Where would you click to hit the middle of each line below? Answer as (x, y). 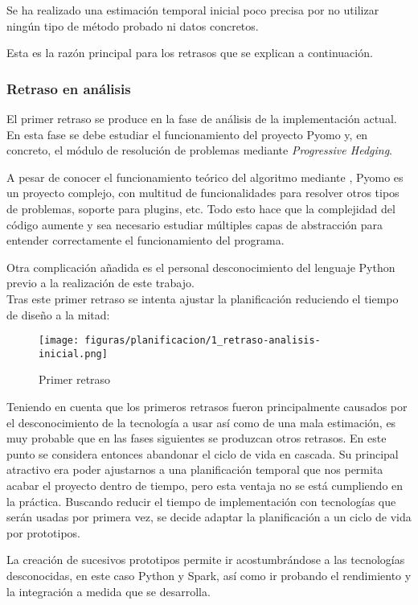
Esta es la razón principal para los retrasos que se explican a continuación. (190, 53)
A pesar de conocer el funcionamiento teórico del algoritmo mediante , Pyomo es (205, 177)
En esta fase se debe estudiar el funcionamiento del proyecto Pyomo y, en (187, 134)
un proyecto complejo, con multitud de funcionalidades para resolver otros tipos (203, 193)
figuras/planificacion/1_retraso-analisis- (203, 341)
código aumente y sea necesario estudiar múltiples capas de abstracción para (195, 224)
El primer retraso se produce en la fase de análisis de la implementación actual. (202, 118)
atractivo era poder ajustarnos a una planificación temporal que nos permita (195, 469)
